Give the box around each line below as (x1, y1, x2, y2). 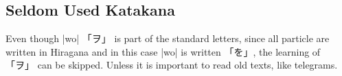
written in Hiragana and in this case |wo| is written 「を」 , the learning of (5, 44, 321, 58)
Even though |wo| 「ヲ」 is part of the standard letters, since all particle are (5, 31, 330, 45)
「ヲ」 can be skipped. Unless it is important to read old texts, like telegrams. (5, 58, 338, 72)
